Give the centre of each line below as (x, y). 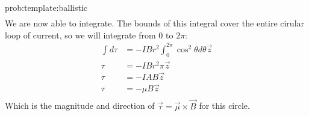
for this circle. (224, 105)
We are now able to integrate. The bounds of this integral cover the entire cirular (155, 23)
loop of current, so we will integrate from (80, 35)
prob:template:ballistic (46, 7)
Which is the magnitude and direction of (80, 105)
